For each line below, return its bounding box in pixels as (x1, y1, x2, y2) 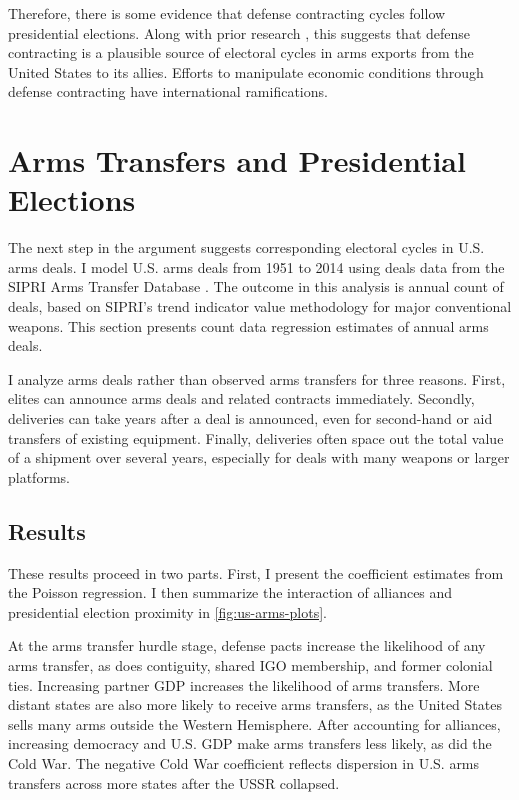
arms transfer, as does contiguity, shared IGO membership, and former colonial (8, 654, 493, 675)
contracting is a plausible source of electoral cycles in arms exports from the (8, 42, 474, 63)
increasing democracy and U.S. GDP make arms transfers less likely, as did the (8, 733, 492, 754)
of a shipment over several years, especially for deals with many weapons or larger (8, 447, 510, 468)
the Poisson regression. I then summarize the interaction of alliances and (8, 582, 453, 603)
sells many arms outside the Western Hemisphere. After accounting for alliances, (8, 713, 501, 734)
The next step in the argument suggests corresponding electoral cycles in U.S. (8, 237, 485, 258)
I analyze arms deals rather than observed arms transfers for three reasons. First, (8, 368, 506, 389)
